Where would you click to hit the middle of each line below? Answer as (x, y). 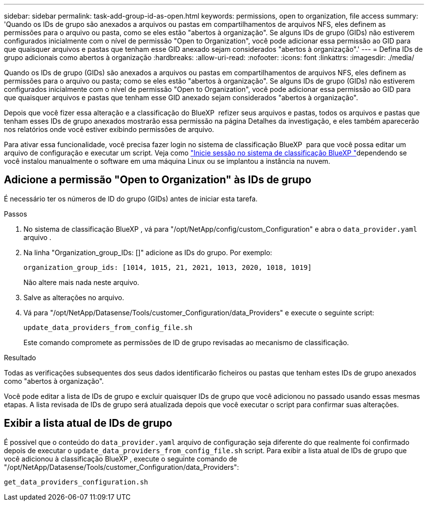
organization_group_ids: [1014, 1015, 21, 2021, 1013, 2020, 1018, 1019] (168, 267)
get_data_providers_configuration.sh (76, 482)
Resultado (20, 357)
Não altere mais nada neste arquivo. (81, 282)
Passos (16, 214)
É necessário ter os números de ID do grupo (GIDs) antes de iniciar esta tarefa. (131, 198)
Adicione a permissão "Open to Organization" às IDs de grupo (158, 180)
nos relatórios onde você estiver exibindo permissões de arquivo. (109, 129)
